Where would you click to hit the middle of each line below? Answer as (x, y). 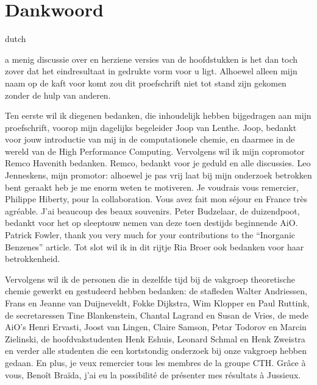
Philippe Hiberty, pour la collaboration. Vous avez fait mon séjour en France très (156, 199)
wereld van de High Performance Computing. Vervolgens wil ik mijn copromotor (155, 151)
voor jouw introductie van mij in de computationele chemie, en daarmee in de (150, 139)
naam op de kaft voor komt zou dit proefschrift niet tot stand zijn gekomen (146, 83)
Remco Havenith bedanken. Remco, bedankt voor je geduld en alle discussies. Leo (158, 163)
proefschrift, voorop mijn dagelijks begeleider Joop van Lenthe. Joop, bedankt (151, 127)
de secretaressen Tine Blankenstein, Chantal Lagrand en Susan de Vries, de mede (157, 315)
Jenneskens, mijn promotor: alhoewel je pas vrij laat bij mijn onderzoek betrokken (158, 175)
